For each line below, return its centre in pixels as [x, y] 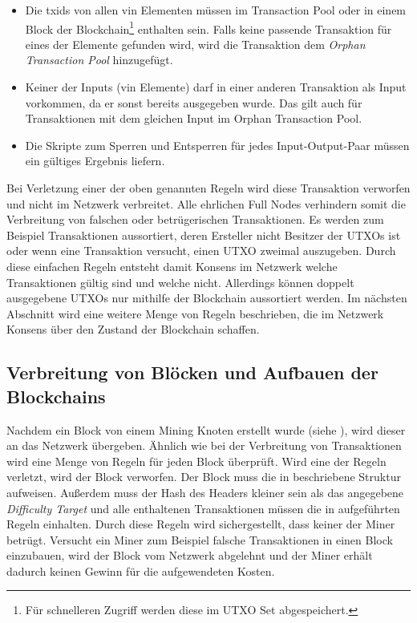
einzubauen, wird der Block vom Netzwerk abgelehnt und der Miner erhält [190, 555]
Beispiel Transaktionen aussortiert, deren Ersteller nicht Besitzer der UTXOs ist [204, 235]
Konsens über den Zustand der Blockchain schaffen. [133, 329]
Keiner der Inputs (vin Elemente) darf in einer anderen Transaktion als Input [216, 87]
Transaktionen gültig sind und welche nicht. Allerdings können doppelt [180, 282]
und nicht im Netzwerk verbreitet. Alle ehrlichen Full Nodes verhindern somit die [206, 203]
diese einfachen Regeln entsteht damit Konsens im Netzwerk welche [172, 266]
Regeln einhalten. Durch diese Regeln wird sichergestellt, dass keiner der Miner [201, 524]
